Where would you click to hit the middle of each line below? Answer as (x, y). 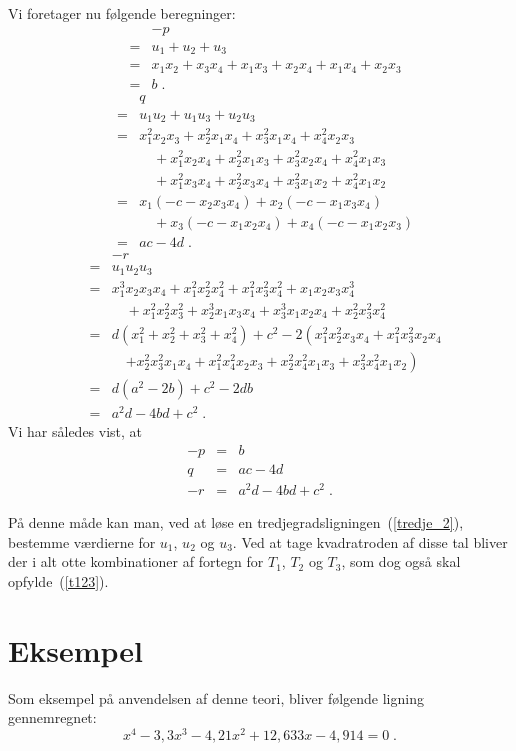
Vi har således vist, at (75, 431)
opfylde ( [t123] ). (58, 580)
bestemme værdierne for (82, 541)
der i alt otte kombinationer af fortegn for (136, 561)
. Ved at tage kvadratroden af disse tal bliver (370, 541)
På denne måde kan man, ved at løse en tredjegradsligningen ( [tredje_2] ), (236, 522)
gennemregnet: (52, 717)
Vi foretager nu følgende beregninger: (122, 13)
